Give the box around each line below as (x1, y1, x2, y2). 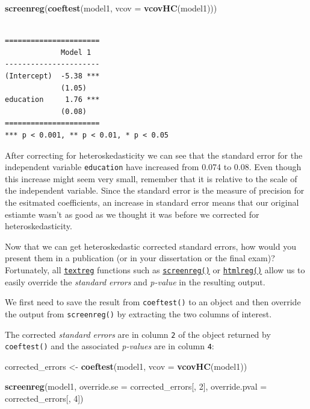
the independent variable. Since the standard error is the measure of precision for (5, 184, 305, 197)
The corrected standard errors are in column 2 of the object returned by (5, 328, 271, 340)
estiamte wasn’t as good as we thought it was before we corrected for (5, 208, 259, 220)
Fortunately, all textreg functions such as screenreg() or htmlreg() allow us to (5, 263, 305, 276)
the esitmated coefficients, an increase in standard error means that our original (5, 195, 299, 208)
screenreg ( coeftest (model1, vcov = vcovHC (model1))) (5, 2, 217, 14)
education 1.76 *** (5, 95, 100, 104)
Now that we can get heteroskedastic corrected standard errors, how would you (5, 239, 296, 252)
